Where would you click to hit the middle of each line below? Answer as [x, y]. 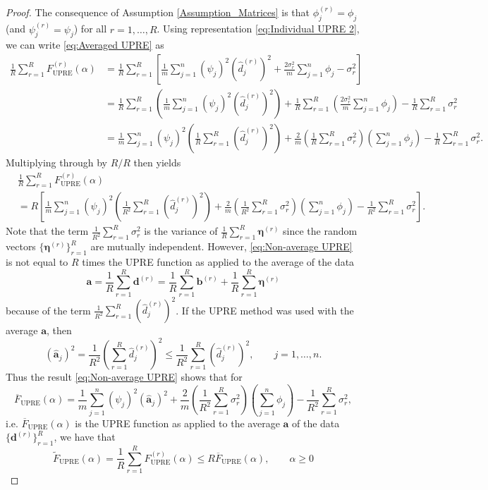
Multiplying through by [56, 163]
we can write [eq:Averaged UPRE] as [85, 45]
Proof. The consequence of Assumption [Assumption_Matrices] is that [158, 12]
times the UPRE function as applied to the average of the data [218, 262]
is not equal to [37, 262]
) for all [90, 29]
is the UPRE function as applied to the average [177, 423]
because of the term [48, 310]
